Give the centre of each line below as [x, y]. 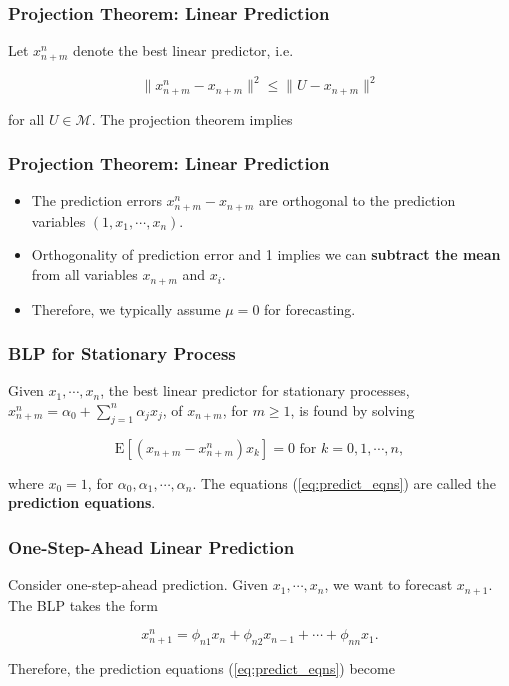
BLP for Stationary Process [122, 353]
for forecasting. [310, 308]
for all [26, 118]
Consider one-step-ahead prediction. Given [138, 584]
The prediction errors [96, 200]
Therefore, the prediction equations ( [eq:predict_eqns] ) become [201, 668]
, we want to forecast [388, 584]
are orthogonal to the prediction [357, 200]
